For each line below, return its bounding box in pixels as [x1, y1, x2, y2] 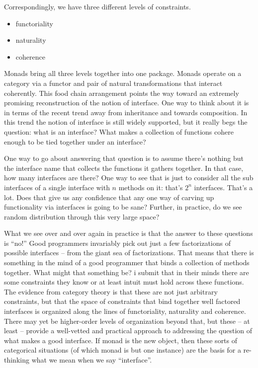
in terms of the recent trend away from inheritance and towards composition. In [4, 107, 248, 117]
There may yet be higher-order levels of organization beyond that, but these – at [4, 315, 250, 326]
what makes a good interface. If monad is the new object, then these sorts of [4, 335, 238, 345]
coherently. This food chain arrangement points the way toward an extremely [4, 87, 239, 98]
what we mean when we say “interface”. [31, 355, 152, 365]
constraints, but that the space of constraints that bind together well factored [4, 296, 241, 306]
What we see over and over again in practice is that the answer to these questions [4, 228, 253, 238]
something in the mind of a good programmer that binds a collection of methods [4, 257, 250, 268]
